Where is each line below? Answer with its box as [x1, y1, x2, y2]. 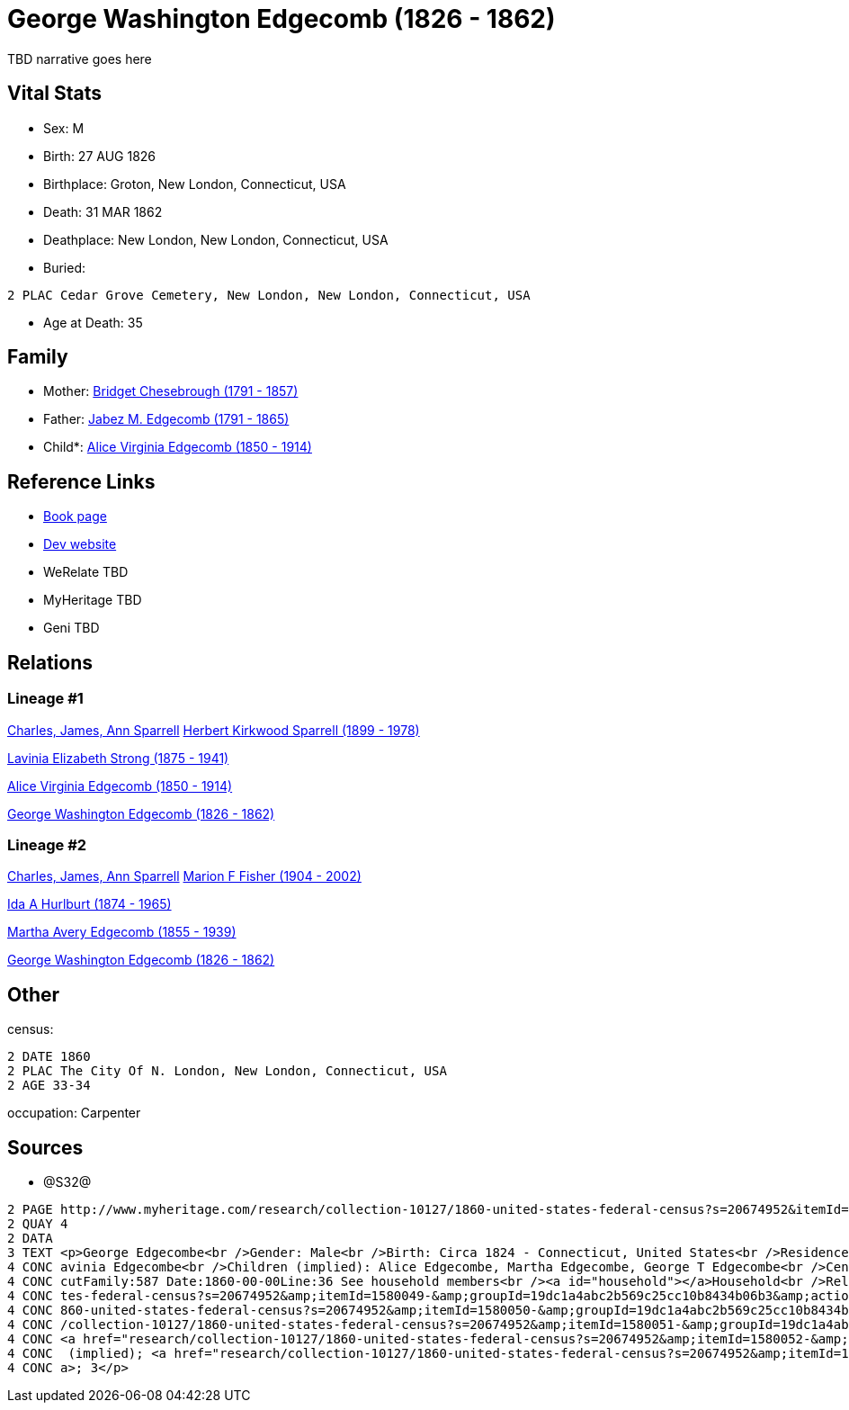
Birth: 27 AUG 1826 [43, 148, 156, 164]
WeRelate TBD [43, 564, 129, 580]
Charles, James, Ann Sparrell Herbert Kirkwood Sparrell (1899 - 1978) [7, 722, 420, 738]
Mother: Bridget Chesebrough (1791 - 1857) [43, 383, 299, 400]
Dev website [43, 536, 117, 552]
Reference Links [7, 470, 156, 493]
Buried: [43, 259, 86, 275]
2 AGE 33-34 [7, 1078, 91, 1093]
